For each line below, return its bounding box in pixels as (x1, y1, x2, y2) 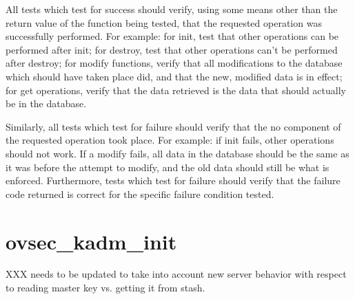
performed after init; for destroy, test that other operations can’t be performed (6, 42, 338, 56)
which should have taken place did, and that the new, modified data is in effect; (6, 69, 343, 83)
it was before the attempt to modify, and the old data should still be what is (6, 159, 329, 174)
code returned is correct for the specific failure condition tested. (6, 186, 274, 201)
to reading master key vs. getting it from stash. (6, 280, 205, 295)
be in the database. (6, 96, 87, 111)
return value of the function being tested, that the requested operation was (6, 15, 322, 30)
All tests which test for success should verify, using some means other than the (6, 2, 338, 16)
